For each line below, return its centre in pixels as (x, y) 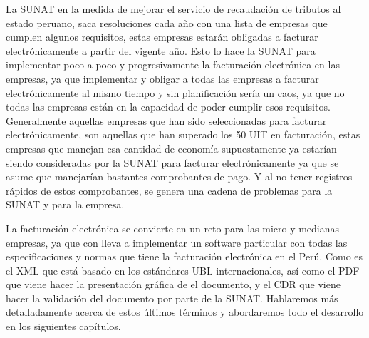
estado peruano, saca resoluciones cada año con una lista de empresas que (167, 22)
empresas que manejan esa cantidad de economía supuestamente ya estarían (171, 148)
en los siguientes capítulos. (63, 326)
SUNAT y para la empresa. (65, 204)
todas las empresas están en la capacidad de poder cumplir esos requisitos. (168, 107)
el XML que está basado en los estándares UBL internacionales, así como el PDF (183, 270)
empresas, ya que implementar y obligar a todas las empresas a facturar (162, 78)
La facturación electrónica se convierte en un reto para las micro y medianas (173, 228)
